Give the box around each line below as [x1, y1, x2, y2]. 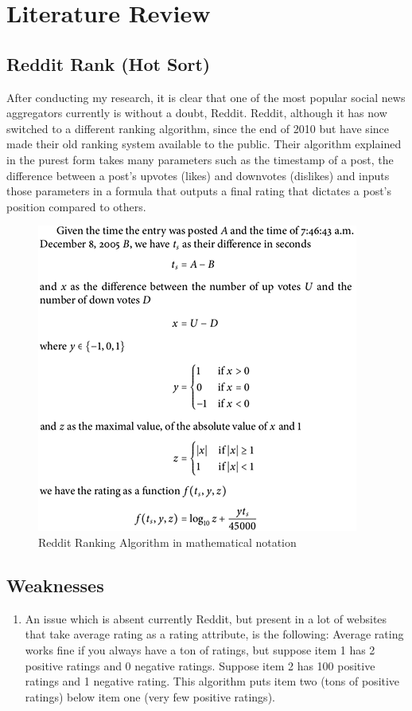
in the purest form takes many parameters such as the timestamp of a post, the [6, 151, 394, 167]
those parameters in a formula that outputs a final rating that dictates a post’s [6, 183, 392, 199]
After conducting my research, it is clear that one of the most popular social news [6, 88, 406, 105]
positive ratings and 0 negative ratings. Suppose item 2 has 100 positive [25, 657, 375, 674]
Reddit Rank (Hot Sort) [6, 51, 211, 76]
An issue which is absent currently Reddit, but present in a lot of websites [25, 610, 387, 627]
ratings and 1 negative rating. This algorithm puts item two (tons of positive [25, 673, 400, 689]
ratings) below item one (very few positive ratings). [25, 688, 275, 705]
